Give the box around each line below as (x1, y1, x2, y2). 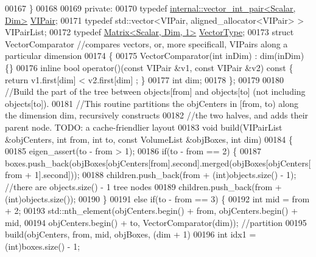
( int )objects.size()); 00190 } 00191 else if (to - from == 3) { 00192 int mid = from (5, 192, 310, 205)
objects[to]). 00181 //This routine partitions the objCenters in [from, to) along (5, 97, 298, 109)
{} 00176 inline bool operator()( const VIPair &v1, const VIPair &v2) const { (5, 61, 293, 74)
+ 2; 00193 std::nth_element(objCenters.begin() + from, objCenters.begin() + (5, 204, 298, 217)
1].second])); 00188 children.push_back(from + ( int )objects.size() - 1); (34, 168, 297, 181)
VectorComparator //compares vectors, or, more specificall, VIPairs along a (5, 37, 288, 50)
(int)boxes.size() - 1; (5, 239, 80, 252)
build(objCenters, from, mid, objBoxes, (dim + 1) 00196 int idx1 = (5, 228, 256, 241)
